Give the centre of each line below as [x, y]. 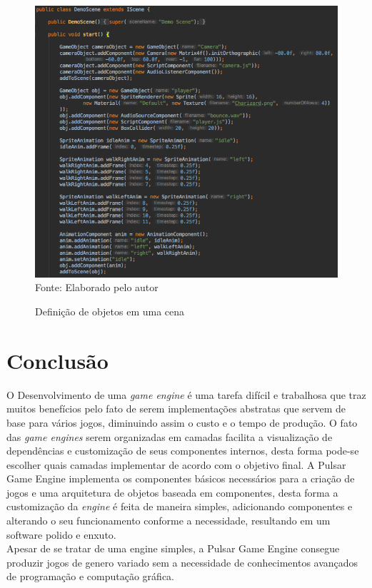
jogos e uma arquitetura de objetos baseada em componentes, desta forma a [172, 492]
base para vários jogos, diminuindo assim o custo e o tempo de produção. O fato [182, 422]
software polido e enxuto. [61, 534]
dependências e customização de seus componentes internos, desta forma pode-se [183, 451]
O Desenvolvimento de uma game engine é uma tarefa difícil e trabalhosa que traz [186, 394]
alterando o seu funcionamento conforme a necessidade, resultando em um [169, 521]
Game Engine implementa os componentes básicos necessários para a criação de [181, 478]
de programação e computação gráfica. [90, 576]
